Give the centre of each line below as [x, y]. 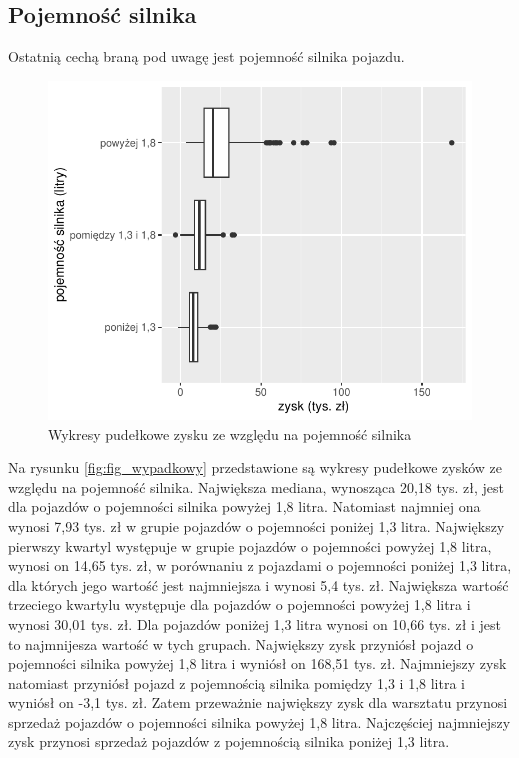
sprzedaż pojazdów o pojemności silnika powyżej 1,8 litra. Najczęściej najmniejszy [259, 721]
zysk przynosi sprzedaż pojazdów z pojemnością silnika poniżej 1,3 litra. [229, 741]
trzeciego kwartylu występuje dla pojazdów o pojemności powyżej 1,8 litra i [239, 604]
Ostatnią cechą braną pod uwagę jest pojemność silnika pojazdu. [206, 56]
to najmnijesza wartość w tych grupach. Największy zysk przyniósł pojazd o [241, 643]
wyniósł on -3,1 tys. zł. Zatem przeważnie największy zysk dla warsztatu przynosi [258, 702]
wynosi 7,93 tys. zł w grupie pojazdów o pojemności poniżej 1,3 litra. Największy [256, 525]
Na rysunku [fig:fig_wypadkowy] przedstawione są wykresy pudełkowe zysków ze [255, 467]
